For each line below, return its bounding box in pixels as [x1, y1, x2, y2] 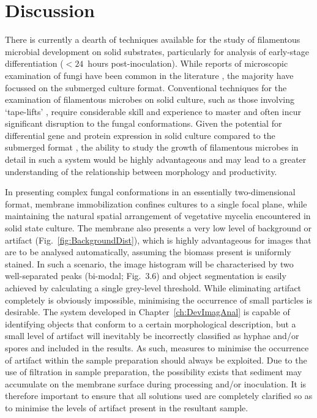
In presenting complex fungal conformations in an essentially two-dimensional [5, 185, 296, 198]
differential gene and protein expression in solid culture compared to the [5, 129, 275, 141]
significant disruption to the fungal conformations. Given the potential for [5, 117, 282, 130]
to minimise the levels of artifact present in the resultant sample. [5, 401, 248, 414]
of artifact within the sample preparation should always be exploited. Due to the [5, 353, 307, 366]
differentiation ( [5, 57, 64, 70]
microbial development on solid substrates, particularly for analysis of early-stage [5, 45, 310, 58]
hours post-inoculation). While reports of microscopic [88, 57, 288, 70]
